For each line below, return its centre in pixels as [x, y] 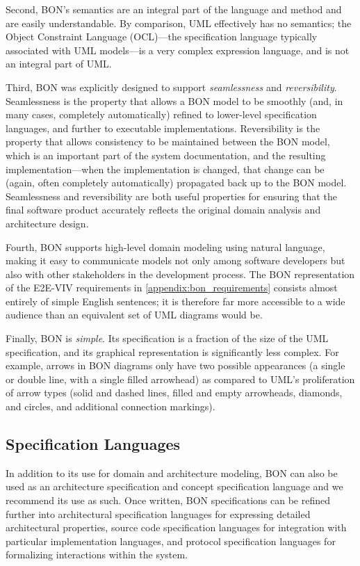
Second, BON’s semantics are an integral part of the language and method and [174, 9]
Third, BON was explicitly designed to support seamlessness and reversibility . [171, 87]
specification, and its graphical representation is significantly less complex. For [172, 351]
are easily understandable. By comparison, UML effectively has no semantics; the [179, 23]
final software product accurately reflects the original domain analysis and [163, 210]
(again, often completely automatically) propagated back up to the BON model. [176, 183]
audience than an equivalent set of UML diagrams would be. [134, 315]
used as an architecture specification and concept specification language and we [174, 486]
